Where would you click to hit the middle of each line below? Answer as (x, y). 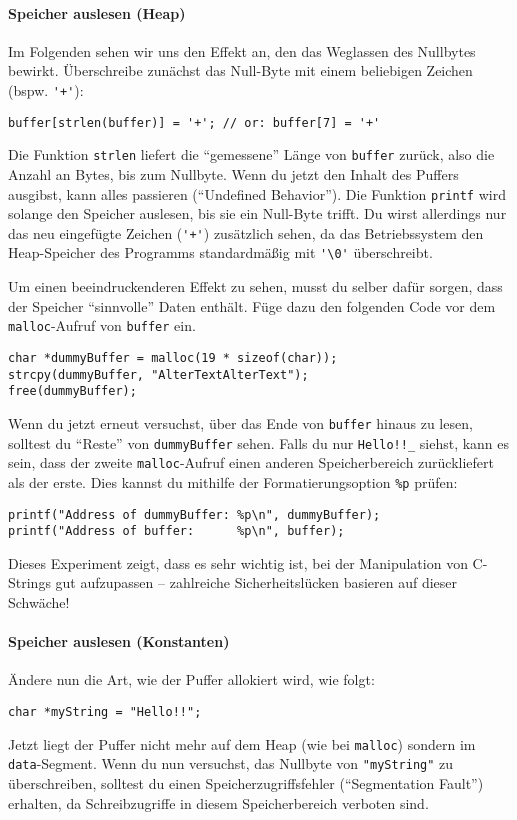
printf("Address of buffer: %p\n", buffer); (176, 531)
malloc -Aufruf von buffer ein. (102, 325)
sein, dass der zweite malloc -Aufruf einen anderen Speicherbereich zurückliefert (251, 462)
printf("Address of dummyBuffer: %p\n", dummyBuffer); (194, 514)
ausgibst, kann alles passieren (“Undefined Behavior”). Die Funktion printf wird (257, 193)
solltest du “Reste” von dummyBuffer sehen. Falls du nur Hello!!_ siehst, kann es (259, 442)
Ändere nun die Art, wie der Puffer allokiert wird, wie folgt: (191, 679)
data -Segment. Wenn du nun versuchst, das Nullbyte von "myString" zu (231, 763)
